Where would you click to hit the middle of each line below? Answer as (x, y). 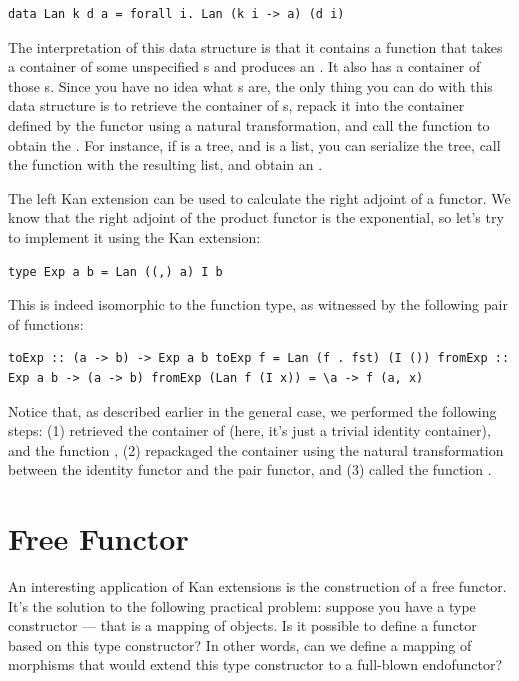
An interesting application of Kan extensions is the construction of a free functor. (257, 586)
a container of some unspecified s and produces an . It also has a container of (244, 66)
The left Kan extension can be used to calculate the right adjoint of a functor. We (259, 197)
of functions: (46, 323)
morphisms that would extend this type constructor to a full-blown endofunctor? (255, 664)
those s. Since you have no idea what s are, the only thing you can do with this (250, 85)
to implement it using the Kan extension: (134, 236)
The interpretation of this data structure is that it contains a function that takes (255, 46)
